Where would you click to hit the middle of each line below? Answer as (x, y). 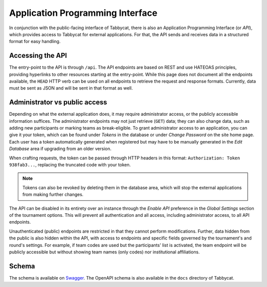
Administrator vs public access (58, 102)
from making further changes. (53, 194)
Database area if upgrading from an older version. (60, 149)
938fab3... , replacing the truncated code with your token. (70, 165)
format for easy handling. (35, 42)
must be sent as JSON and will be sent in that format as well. (71, 88)
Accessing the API (38, 56)
